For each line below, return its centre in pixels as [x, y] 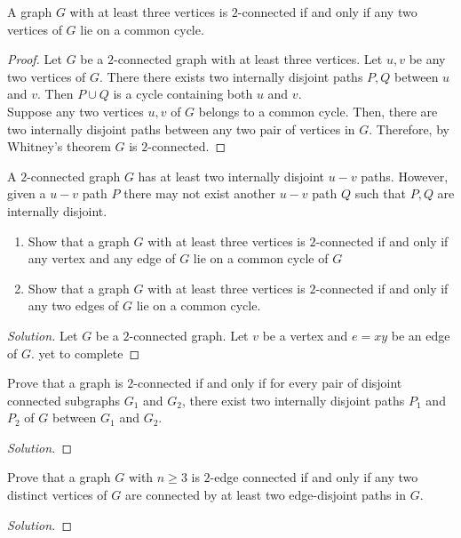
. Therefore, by [409, 128]
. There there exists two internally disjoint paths [231, 76]
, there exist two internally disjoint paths [293, 400]
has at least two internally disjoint [231, 176]
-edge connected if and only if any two [314, 477]
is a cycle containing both [183, 94]
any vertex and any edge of [102, 258]
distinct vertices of [57, 495]
